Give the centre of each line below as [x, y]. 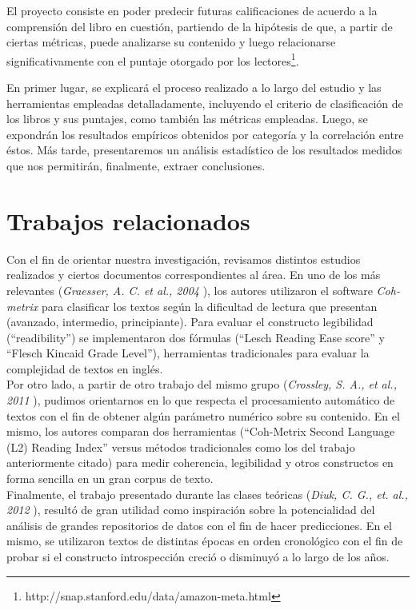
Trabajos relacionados [128, 220]
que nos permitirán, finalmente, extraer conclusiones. [136, 165]
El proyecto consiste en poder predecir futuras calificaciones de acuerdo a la [192, 10]
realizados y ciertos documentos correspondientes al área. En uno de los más [194, 275]
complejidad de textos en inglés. [85, 368]
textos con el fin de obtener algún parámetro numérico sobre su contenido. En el [203, 415]
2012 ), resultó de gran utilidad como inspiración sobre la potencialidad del [191, 510]
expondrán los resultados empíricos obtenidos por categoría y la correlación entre [205, 134]
